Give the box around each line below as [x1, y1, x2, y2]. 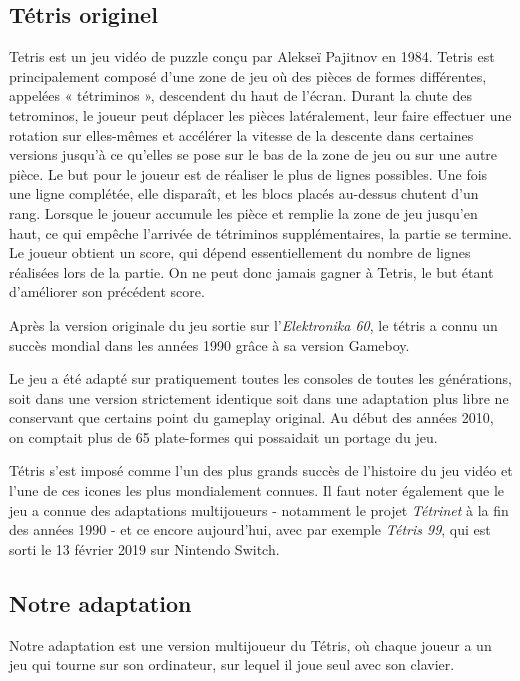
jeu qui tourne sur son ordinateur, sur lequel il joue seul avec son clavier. [9, 654, 455, 675]
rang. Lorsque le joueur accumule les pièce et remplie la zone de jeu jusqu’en [9, 202, 478, 223]
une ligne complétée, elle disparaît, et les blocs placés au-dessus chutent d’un [9, 183, 479, 204]
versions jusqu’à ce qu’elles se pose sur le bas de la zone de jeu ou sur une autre [9, 144, 498, 165]
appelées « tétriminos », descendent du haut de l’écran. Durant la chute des [9, 85, 473, 106]
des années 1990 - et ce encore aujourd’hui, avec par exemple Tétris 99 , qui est [9, 519, 491, 540]
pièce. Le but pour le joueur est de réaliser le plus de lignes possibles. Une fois [9, 163, 488, 184]
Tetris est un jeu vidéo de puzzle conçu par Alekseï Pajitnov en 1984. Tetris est [9, 46, 495, 67]
